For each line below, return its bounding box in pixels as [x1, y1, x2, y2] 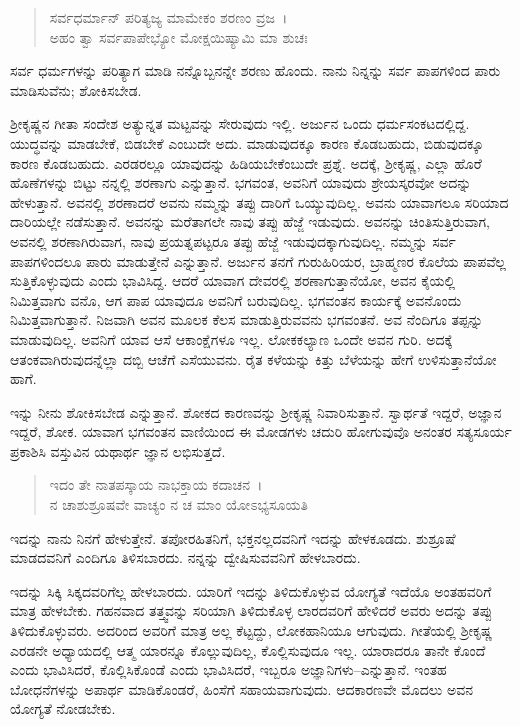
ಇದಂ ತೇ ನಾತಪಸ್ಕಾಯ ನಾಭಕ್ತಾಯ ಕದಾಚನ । [49, 474, 263, 495]
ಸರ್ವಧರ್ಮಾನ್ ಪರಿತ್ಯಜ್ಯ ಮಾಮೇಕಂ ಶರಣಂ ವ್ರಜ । [49, 7, 288, 27]
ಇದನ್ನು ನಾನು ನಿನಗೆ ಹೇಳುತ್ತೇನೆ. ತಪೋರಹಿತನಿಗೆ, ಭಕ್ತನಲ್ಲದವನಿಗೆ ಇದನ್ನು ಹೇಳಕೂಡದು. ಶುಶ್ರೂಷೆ [10, 527, 456, 548]
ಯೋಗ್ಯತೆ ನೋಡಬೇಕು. [10, 698, 116, 719]
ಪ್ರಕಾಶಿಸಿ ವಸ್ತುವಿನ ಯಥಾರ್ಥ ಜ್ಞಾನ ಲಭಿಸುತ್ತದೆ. [10, 440, 226, 461]
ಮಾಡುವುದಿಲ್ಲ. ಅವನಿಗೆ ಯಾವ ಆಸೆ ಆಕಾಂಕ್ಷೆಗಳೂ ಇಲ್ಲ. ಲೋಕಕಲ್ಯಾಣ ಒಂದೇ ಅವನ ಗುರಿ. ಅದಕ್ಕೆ [10, 328, 453, 349]
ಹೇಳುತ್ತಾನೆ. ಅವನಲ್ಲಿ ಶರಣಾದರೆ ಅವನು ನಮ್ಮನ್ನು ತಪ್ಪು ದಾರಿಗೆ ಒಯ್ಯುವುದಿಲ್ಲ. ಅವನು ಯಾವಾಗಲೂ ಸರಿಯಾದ [10, 191, 509, 212]
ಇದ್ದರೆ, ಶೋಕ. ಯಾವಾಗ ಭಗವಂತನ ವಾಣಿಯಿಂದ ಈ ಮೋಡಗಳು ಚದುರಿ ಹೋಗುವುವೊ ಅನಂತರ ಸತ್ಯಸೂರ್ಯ [10, 421, 512, 442]
